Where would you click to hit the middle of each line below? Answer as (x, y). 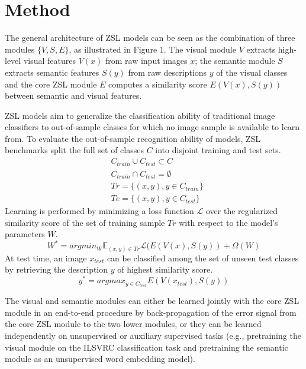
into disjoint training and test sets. (218, 150)
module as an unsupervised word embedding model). (100, 359)
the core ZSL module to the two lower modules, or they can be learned (133, 324)
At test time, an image (46, 258)
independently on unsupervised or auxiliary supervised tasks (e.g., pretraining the (153, 336)
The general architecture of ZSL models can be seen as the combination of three (150, 38)
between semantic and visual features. (73, 96)
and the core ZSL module (51, 84)
